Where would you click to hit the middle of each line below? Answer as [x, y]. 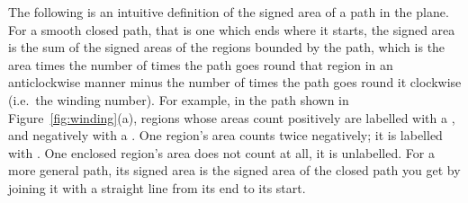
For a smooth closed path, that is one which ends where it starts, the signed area [232, 29]
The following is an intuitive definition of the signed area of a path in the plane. [229, 12]
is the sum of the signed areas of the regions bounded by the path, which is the [227, 47]
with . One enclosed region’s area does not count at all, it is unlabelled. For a [221, 152]
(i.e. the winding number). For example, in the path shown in [179, 99]
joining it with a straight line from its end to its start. [157, 187]
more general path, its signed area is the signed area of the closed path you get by [234, 170]
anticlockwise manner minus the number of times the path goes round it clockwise [235, 82]
